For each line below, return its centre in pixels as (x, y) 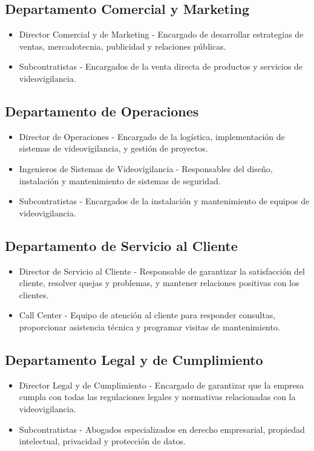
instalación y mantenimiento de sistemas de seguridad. (120, 180)
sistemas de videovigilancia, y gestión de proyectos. (113, 148)
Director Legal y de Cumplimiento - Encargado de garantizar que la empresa (162, 385)
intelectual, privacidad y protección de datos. (102, 441)
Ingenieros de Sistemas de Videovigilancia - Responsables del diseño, (146, 168)
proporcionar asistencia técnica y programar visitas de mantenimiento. (149, 326)
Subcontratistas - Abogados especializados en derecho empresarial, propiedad (162, 429)
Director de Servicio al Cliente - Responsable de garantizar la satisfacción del (162, 271)
